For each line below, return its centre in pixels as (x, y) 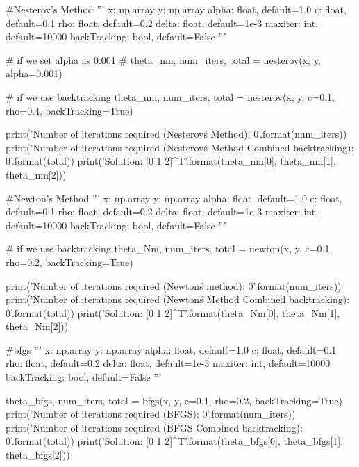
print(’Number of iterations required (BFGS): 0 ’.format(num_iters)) (151, 414)
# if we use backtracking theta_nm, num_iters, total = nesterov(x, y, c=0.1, (170, 96)
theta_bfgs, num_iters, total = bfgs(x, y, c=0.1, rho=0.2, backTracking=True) (174, 400)
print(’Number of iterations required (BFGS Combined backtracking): (154, 427)
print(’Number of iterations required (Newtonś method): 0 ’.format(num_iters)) (174, 285)
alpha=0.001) (34, 73)
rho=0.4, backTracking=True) (69, 110)
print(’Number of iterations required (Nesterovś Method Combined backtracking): (180, 147)
